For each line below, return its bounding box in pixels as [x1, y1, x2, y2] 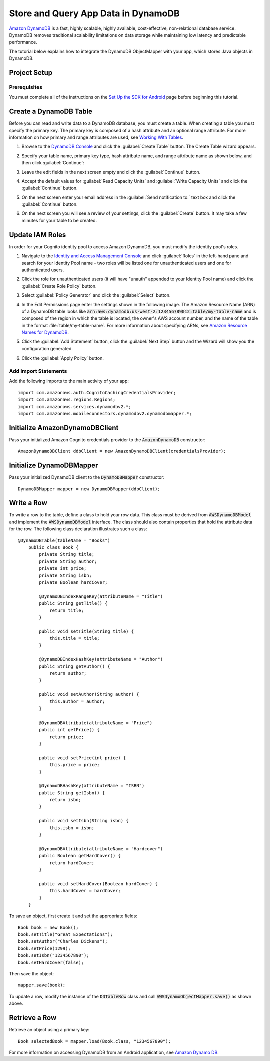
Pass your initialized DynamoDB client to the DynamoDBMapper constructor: [9, 474, 165, 480]
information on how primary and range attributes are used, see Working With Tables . [9, 134, 183, 140]
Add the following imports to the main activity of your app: [9, 378, 129, 384]
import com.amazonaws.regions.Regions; [18, 397, 116, 403]
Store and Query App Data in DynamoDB [9, 8, 180, 19]
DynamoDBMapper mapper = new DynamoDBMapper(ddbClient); [18, 486, 161, 492]
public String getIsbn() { [39, 790, 105, 796]
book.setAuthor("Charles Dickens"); [18, 939, 108, 944]
